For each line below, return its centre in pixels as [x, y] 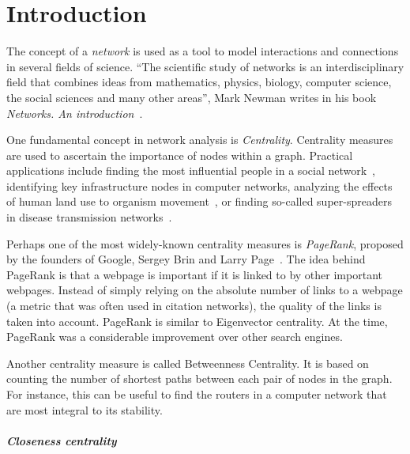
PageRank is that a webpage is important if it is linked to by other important [194, 274]
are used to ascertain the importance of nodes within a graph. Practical [180, 155]
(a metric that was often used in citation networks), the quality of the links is [194, 306]
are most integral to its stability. [85, 409]
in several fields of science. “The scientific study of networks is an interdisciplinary [205, 66]
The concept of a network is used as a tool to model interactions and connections [203, 51]
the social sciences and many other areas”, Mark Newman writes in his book [192, 97]
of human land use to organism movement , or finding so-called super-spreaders [199, 201]
